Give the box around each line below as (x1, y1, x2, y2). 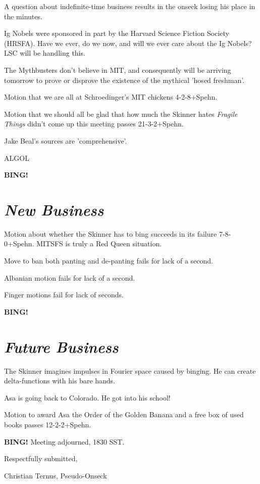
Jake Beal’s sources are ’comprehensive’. (4, 135, 127, 146)
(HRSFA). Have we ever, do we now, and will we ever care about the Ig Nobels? (4, 37, 252, 48)
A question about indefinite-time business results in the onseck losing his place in (4, 1, 255, 11)
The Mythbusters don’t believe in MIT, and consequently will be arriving (4, 64, 231, 75)
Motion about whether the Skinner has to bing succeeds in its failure (4, 228, 217, 239)
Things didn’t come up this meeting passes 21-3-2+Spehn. (4, 118, 184, 129)
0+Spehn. (4, 238, 34, 249)
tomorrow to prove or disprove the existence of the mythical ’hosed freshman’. (4, 74, 245, 85)
